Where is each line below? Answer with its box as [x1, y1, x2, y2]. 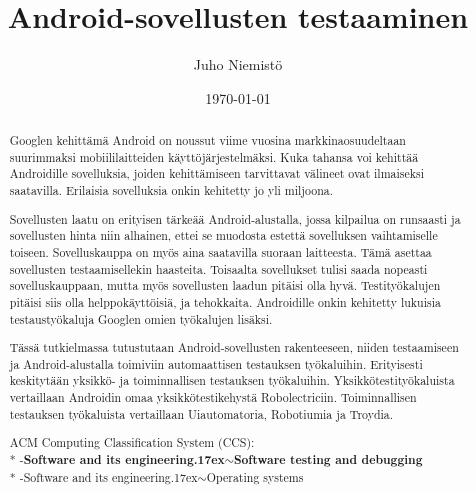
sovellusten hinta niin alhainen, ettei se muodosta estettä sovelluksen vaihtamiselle [9, 227, 438, 244]
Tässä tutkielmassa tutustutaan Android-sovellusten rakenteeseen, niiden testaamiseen [9, 339, 459, 356]
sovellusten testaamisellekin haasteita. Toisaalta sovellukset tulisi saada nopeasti [9, 260, 428, 277]
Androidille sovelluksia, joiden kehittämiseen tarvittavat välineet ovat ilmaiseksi [9, 165, 425, 182]
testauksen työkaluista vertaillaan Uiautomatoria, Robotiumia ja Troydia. [9, 405, 394, 422]
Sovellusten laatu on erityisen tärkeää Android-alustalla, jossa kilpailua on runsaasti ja [9, 210, 461, 227]
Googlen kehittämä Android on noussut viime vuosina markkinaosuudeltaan [9, 132, 406, 149]
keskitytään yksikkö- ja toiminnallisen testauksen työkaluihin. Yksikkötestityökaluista [9, 372, 455, 389]
